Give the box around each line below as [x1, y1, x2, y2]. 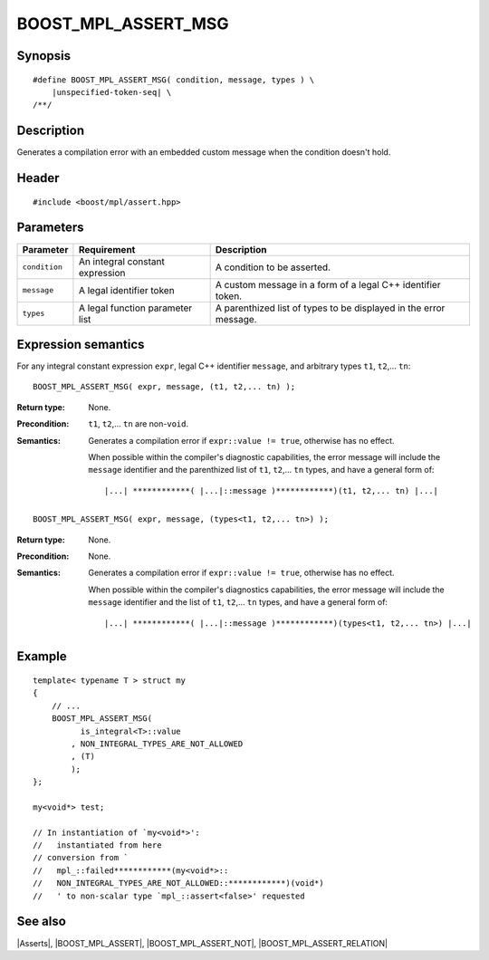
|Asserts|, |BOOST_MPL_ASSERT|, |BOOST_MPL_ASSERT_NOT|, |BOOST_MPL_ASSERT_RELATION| [16, 937, 388, 948]
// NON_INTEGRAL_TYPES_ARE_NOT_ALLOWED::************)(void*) [33, 878, 325, 888]
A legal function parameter [78, 302, 193, 314]
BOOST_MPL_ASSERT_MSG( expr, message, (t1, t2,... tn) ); [33, 381, 296, 392]
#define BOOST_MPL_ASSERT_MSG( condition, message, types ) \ [33, 74, 315, 85]
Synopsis [16, 48, 72, 63]
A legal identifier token [78, 283, 176, 296]
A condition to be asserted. [215, 261, 331, 274]
